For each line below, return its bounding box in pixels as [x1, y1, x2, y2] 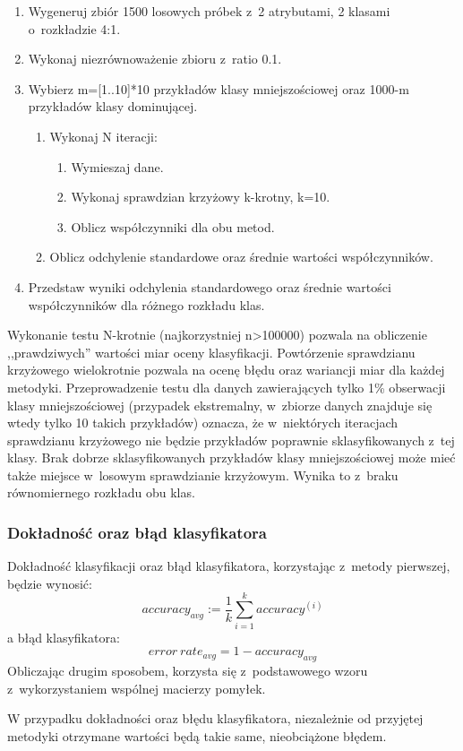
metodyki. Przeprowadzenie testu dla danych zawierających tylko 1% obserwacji [7, 377, 446, 396]
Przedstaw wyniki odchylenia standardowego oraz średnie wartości [28, 277, 391, 296]
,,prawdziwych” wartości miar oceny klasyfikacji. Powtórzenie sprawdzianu [7, 342, 416, 361]
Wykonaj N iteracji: [49, 126, 158, 145]
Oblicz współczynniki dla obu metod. [71, 217, 275, 236]
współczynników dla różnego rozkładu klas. [28, 295, 265, 314]
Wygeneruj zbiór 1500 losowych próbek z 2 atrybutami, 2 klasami [28, 2, 390, 20]
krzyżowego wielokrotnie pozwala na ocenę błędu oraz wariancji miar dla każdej [7, 360, 445, 379]
